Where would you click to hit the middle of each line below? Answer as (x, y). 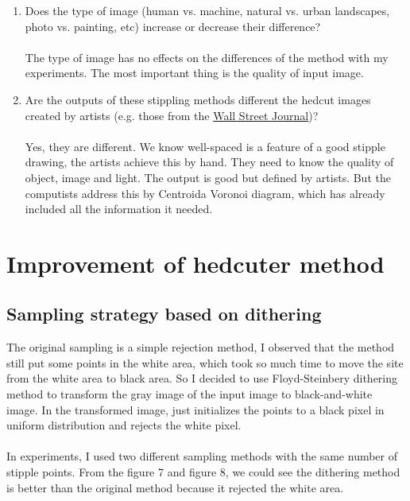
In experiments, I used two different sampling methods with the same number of (202, 456)
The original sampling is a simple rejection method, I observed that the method (201, 347)
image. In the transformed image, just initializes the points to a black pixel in (195, 409)
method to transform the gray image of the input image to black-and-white (190, 394)
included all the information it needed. (119, 209)
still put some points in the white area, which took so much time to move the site (205, 362)
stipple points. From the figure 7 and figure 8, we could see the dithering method (203, 472)
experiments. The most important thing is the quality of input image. (194, 73)
